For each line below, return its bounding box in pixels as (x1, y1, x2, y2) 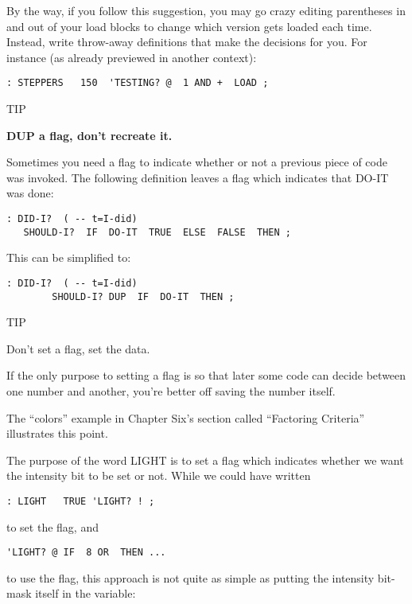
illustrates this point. (6, 425, 108, 442)
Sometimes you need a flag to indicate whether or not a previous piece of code (6, 154, 387, 170)
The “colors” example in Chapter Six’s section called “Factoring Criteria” (6, 409, 365, 426)
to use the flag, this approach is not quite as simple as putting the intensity (6, 569, 375, 586)
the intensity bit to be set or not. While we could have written (6, 467, 311, 484)
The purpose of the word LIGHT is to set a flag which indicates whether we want (6, 451, 404, 468)
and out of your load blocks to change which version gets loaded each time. (6, 18, 372, 34)
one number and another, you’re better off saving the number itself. (6, 383, 336, 399)
